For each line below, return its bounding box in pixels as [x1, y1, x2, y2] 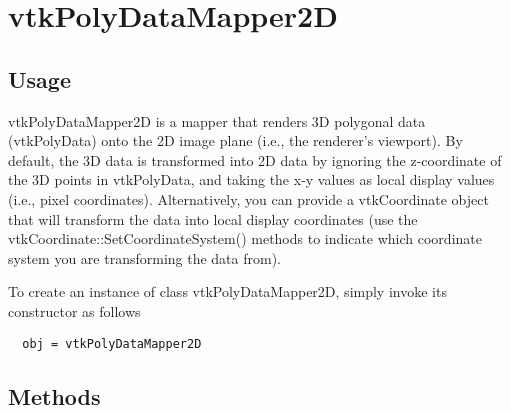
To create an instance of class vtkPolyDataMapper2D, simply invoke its [8, 281, 447, 302]
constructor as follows [8, 300, 141, 321]
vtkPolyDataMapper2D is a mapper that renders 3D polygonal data [8, 110, 426, 131]
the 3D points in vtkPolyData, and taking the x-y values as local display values [8, 169, 495, 190]
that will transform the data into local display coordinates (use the [8, 208, 418, 229]
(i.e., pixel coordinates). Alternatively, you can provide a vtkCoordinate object [8, 188, 489, 209]
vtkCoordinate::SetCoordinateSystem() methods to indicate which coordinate [8, 228, 482, 249]
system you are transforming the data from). [8, 247, 281, 268]
